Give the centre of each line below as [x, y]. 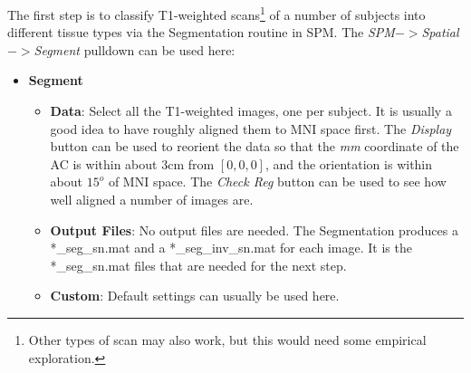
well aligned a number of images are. [152, 199]
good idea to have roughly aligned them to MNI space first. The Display [251, 128]
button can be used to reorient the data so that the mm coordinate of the [255, 146]
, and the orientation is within [349, 163]
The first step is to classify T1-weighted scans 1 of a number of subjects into [216, 13]
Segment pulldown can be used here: [135, 49]
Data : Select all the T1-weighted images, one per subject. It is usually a [251, 111]
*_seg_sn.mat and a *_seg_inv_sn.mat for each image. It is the [231, 248]
